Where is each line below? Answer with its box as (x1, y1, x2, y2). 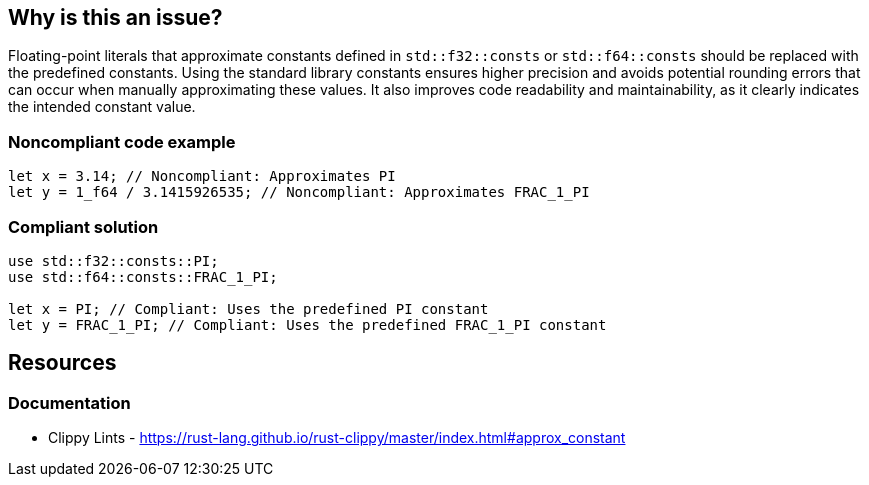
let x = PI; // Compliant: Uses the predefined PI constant (8, 300, 489, 317)
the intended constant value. (8, 98, 196, 116)
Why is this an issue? (8, 5, 223, 30)
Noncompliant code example (8, 131, 236, 152)
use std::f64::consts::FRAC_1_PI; (8, 268, 278, 285)
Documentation (8, 392, 131, 413)
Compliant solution (8, 216, 159, 237)
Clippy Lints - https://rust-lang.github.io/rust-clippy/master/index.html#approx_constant (48, 429, 626, 447)
